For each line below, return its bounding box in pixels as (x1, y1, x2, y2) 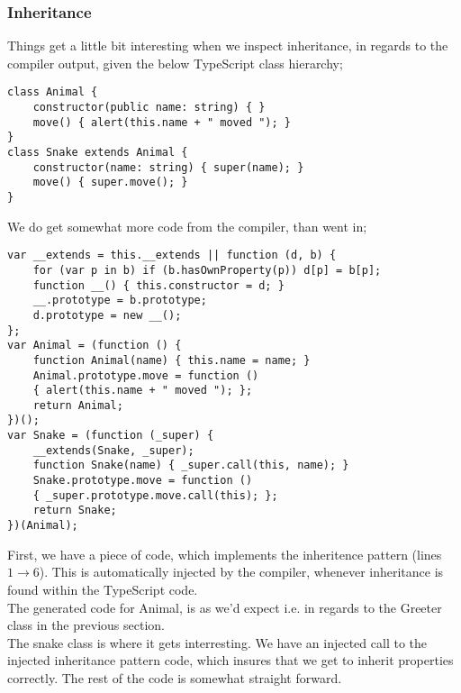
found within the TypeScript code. (7, 579, 198, 598)
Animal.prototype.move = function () (32, 369, 259, 382)
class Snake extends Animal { (7, 146, 188, 160)
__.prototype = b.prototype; (32, 294, 207, 307)
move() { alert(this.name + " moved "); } (32, 115, 291, 129)
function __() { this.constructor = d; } (32, 278, 285, 292)
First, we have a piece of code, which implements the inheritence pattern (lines (7, 544, 442, 563)
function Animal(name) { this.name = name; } (32, 353, 311, 367)
